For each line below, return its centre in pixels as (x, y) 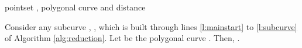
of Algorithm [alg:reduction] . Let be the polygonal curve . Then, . (122, 38)
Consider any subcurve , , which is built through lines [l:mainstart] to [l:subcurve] (151, 26)
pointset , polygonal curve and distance (75, 7)
